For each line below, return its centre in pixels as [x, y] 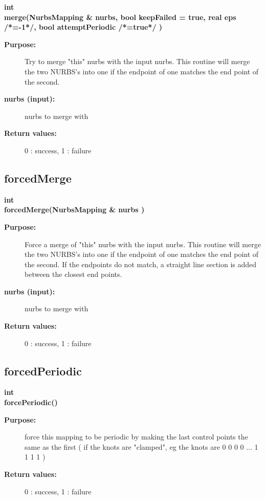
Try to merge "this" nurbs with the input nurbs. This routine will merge [137, 61]
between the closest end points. [73, 274]
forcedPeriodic [43, 371]
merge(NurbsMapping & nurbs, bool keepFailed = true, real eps [120, 17]
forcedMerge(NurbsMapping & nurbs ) [74, 209]
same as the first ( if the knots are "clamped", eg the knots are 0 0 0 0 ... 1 [141, 446]
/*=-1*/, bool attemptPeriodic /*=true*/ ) [83, 27]
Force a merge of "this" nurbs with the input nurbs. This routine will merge [143, 244]
